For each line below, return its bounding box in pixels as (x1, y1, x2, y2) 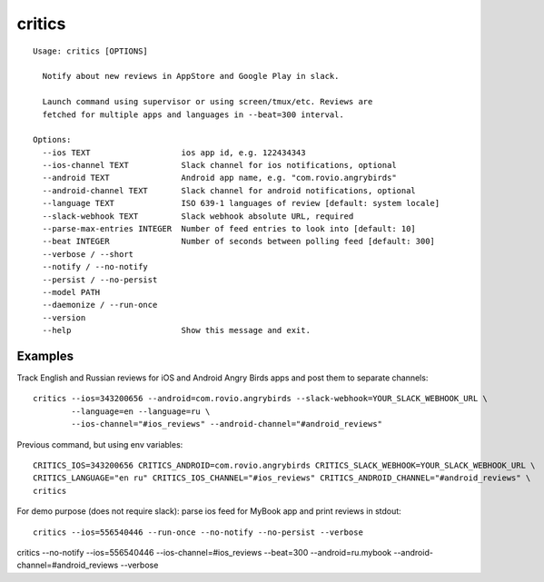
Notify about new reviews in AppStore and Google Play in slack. (42, 71, 340, 82)
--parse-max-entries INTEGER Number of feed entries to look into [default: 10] (42, 223, 417, 234)
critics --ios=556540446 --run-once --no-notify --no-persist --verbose (33, 527, 363, 538)
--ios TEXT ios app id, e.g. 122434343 (42, 147, 306, 158)
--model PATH (42, 287, 101, 297)
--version (42, 312, 86, 322)
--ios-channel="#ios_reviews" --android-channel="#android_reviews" (71, 419, 383, 429)
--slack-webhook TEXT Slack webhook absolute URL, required (42, 211, 354, 222)
